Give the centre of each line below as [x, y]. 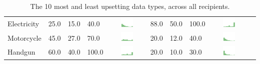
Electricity [23, 23]
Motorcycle [24, 37]
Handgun [21, 52]
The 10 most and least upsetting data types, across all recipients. [130, 6]
